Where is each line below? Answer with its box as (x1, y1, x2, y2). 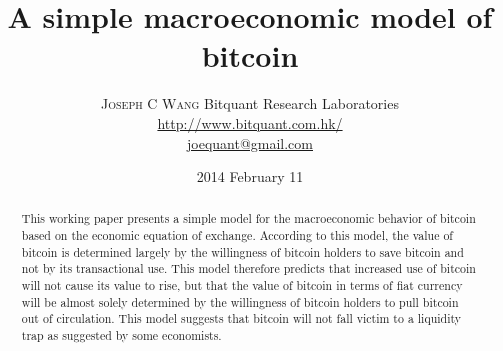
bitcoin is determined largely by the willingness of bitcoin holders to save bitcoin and (21, 243, 464, 260)
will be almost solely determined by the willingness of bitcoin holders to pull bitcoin (21, 293, 459, 310)
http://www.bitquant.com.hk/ (157, 112, 343, 133)
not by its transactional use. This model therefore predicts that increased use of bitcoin (21, 260, 476, 277)
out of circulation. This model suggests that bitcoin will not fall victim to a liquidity (21, 310, 462, 327)
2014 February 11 (196, 166, 304, 187)
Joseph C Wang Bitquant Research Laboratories (101, 93, 399, 114)
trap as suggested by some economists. (21, 327, 222, 344)
